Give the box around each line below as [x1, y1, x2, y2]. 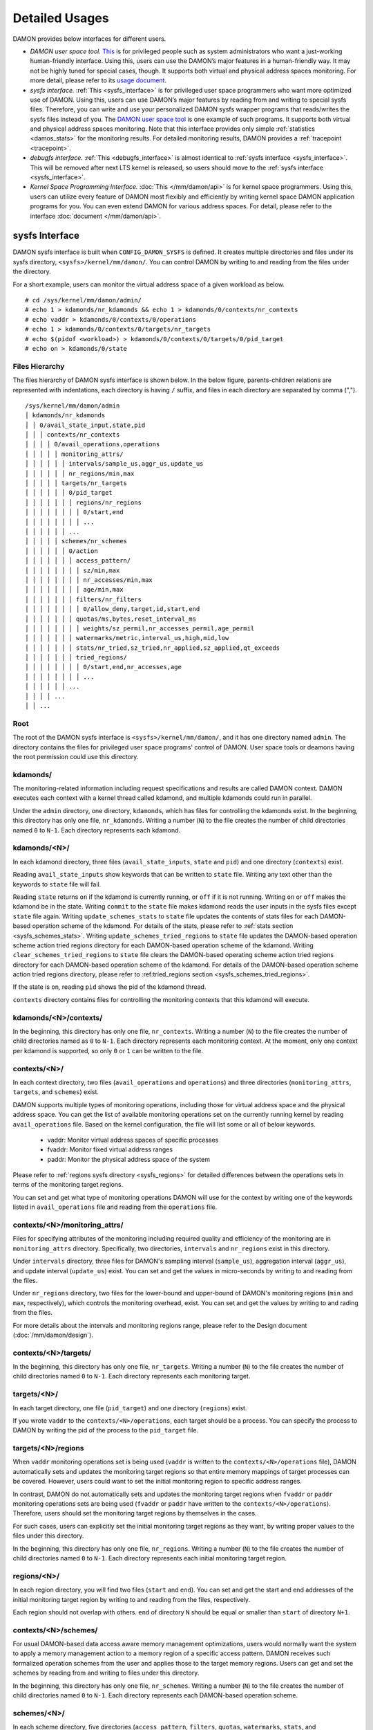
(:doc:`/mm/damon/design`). [12, 1331, 93, 1339]
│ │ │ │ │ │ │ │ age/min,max [25, 585, 124, 594]
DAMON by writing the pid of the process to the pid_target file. [12, 1426, 199, 1435]
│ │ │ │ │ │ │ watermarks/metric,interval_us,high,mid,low [25, 634, 229, 642]
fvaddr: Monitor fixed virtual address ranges [47, 1145, 173, 1154]
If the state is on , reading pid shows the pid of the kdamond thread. [12, 983, 207, 991]
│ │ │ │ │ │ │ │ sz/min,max [25, 566, 120, 574]
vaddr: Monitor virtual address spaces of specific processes [47, 1136, 219, 1144]
